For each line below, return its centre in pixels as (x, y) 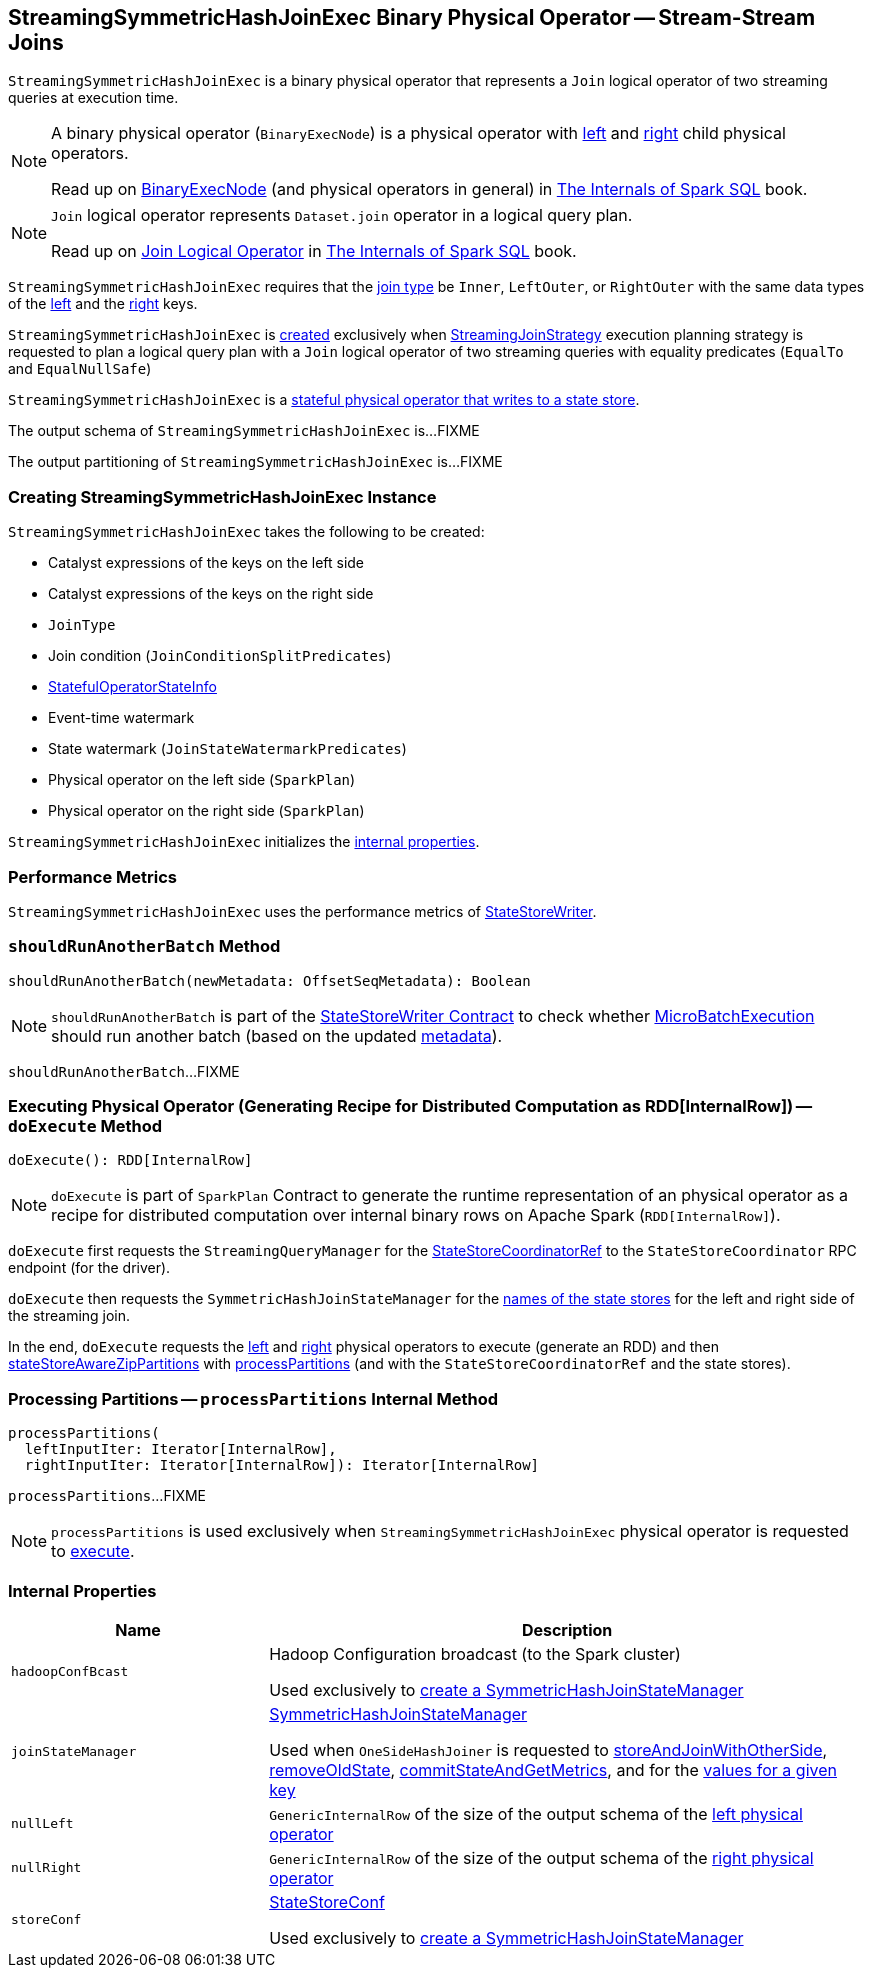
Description (567, 1629)
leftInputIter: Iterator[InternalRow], (180, 1449)
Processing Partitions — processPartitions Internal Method (253, 1398)
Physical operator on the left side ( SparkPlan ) (202, 780)
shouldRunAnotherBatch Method (144, 946)
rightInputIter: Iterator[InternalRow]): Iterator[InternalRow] (282, 1465)
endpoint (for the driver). (89, 1268)
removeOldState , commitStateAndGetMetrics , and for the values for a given (553, 1769)
